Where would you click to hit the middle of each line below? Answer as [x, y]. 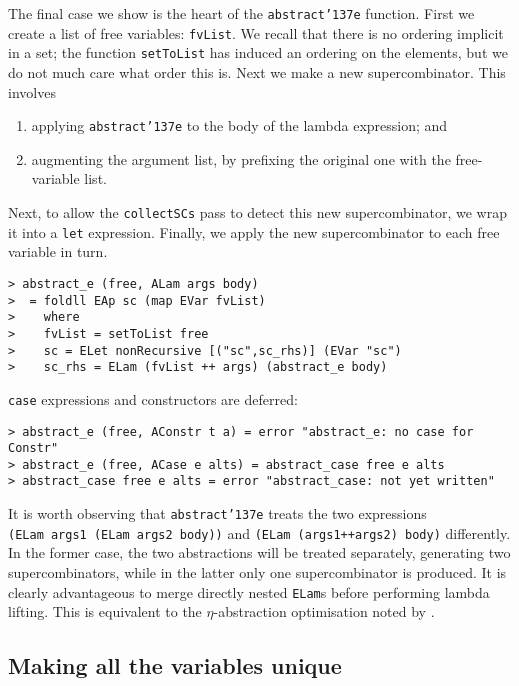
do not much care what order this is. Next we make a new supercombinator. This [257, 71]
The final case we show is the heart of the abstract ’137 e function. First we [241, 13]
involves [32, 91]
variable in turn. [58, 251]
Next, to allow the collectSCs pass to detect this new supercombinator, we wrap [257, 212]
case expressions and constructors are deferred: [153, 398]
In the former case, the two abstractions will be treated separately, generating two [259, 552]
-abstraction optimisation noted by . [324, 611]
